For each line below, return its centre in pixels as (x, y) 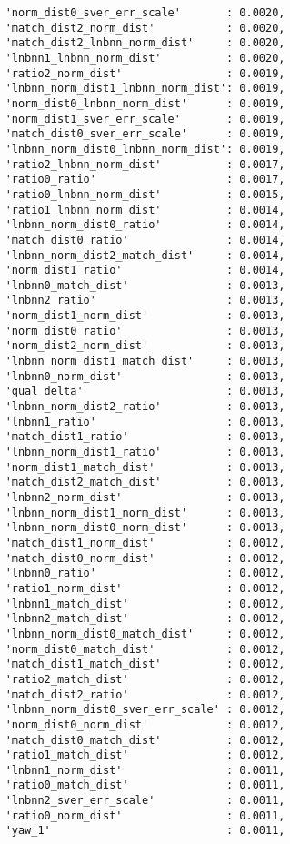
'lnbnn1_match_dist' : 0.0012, (145, 603)
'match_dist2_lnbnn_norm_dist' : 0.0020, (145, 43)
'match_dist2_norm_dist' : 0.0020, (145, 28)
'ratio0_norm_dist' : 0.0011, (145, 815)
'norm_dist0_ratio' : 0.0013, (145, 331)
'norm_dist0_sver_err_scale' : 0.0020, (145, 13)
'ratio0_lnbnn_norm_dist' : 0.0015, (145, 194)
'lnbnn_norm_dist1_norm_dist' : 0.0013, (145, 512)
